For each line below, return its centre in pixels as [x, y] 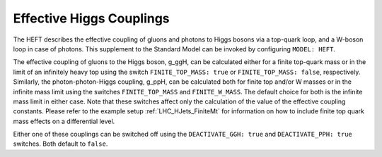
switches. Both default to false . [60, 144]
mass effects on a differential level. [64, 121]
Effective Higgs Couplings [91, 18]
